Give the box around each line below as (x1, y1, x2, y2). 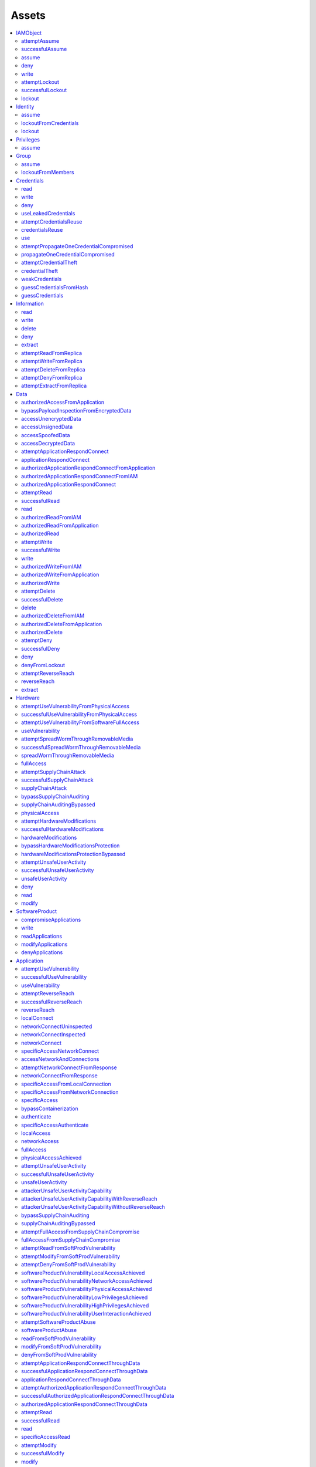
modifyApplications (21, 941, 68, 948)
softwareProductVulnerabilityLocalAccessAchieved (21, 1269, 145, 1276)
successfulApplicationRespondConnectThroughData (21, 1368, 148, 1375)
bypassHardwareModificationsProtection (21, 842, 120, 849)
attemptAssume (21, 37, 60, 44)
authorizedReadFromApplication (21, 522, 99, 529)
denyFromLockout (21, 661, 66, 668)
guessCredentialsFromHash (21, 283, 88, 290)
